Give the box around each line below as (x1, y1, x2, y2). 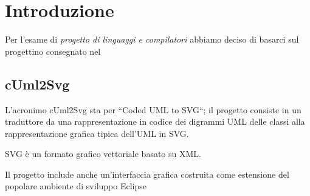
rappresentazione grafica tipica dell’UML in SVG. (5, 127, 189, 139)
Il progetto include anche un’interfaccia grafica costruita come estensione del (5, 167, 289, 180)
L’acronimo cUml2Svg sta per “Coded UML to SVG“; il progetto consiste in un (5, 103, 301, 116)
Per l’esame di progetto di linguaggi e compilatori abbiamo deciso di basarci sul (5, 33, 299, 46)
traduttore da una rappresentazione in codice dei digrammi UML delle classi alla (5, 115, 305, 128)
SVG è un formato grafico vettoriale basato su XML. (5, 147, 201, 160)
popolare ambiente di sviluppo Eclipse (5, 180, 146, 192)
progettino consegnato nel (5, 44, 101, 57)
